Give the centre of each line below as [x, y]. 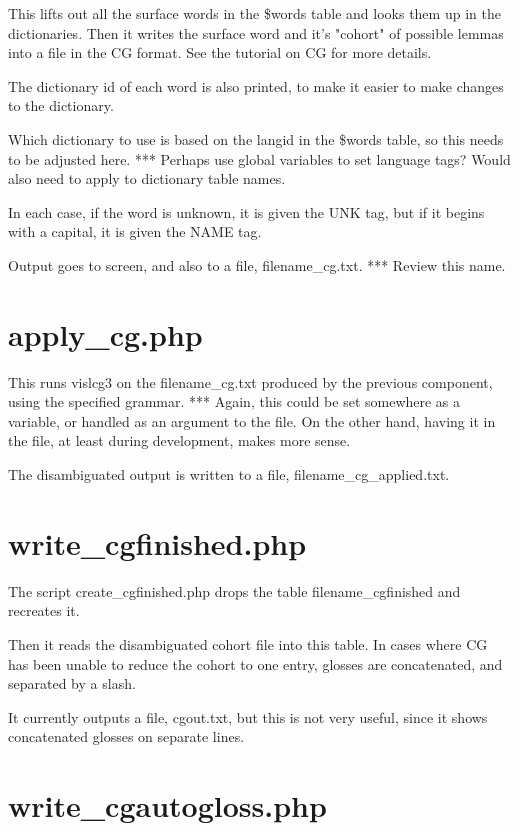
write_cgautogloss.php [167, 805]
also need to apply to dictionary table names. [147, 178]
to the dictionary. [61, 105]
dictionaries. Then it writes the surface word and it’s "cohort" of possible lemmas [256, 32]
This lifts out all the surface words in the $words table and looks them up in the [254, 13]
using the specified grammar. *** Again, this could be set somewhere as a [234, 401]
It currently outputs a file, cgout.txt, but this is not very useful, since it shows [248, 716]
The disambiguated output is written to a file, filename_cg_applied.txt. [229, 474]
